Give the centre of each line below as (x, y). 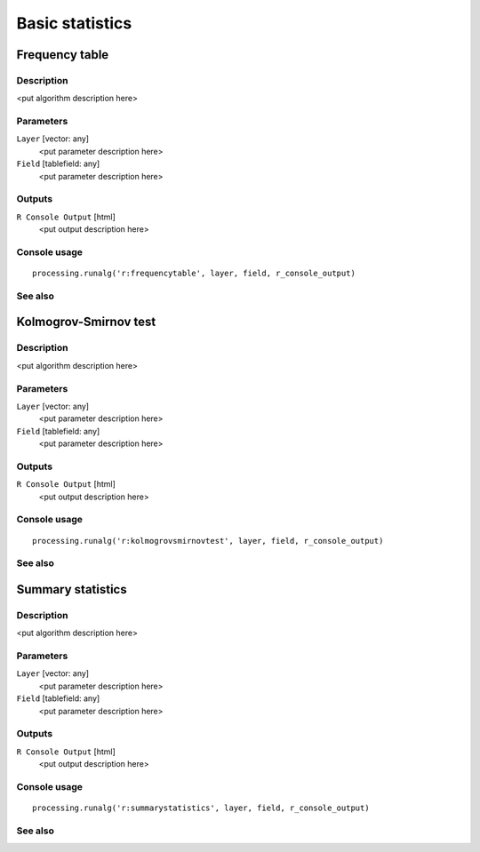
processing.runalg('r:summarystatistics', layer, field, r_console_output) (201, 808)
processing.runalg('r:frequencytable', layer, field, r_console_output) (194, 274)
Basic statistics (74, 23)
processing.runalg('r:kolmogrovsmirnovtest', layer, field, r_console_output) (208, 541)
